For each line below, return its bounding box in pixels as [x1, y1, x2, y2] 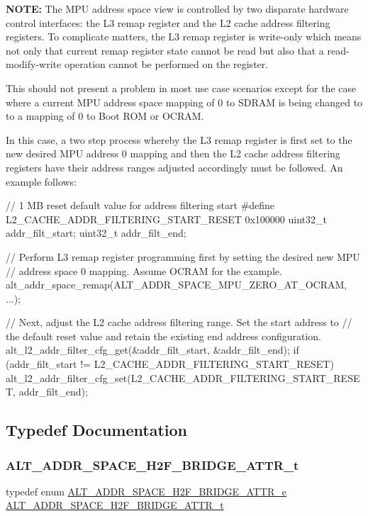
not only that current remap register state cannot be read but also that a [6, 43, 324, 57]
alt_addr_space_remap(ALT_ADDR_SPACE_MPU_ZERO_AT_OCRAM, [6, 277, 347, 292]
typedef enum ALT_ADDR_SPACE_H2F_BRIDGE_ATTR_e [6, 483, 287, 498]
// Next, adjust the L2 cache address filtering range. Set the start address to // [6, 315, 352, 330]
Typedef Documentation [6, 419, 187, 441]
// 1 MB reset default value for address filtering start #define [6, 198, 275, 213]
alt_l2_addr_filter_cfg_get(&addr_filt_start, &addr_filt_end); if [6, 342, 299, 357]
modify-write [6, 57, 62, 72]
